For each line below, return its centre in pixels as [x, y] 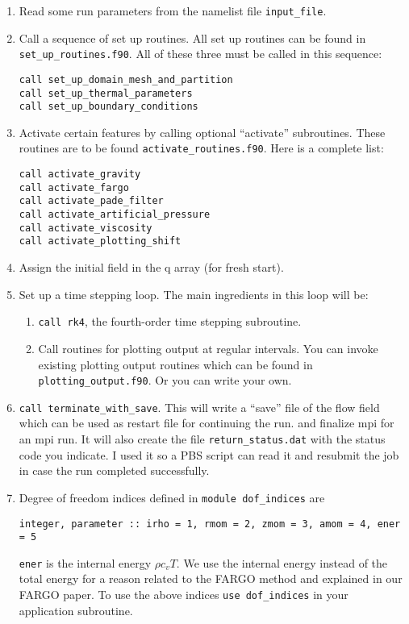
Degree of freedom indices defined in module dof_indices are [172, 497]
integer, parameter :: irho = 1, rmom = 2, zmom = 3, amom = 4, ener [210, 524]
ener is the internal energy [85, 562]
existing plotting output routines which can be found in [175, 364]
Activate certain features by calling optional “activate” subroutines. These [202, 132]
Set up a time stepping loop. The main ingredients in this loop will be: [194, 294]
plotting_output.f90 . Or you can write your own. [165, 380]
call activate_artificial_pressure [115, 215]
